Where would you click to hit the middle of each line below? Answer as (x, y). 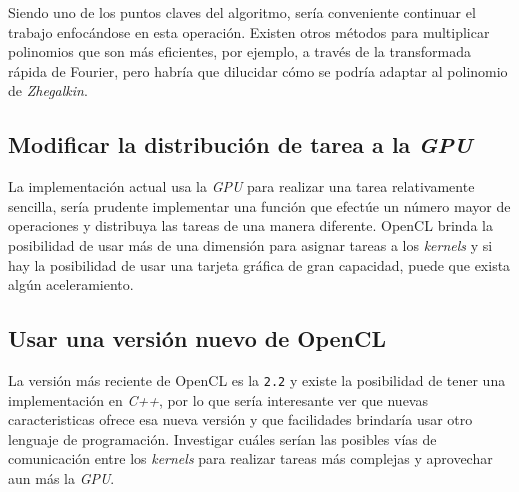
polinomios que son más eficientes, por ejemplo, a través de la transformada (239, 51)
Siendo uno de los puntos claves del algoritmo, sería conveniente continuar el (242, 12)
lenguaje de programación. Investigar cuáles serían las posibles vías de (222, 438)
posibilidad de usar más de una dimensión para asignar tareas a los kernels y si (250, 244)
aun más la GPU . (61, 477)
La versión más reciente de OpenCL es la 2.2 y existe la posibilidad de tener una (257, 379)
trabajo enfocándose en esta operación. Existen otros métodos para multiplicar (249, 31)
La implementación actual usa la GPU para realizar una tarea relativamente (241, 186)
